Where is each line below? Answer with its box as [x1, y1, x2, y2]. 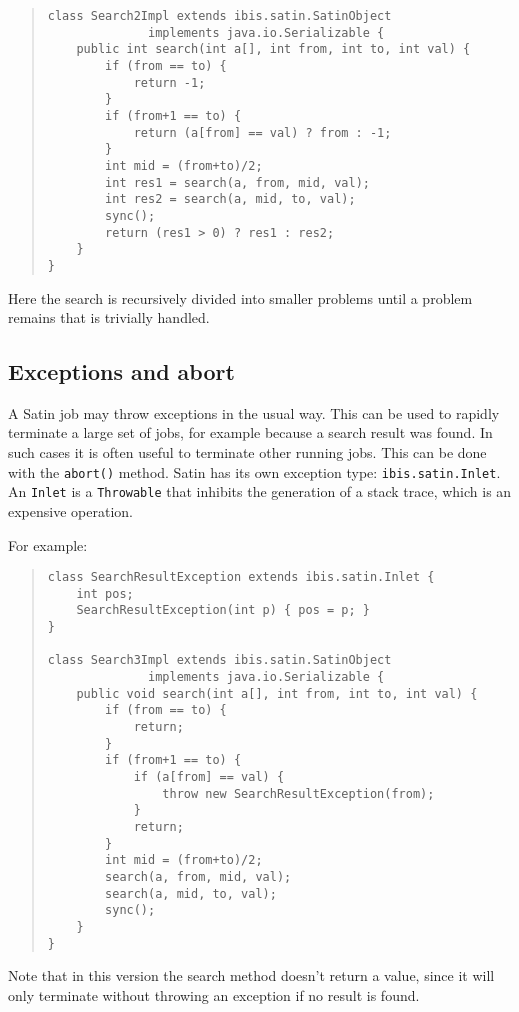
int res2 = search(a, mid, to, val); [105, 192, 356, 207]
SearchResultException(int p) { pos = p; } [76, 603, 370, 618]
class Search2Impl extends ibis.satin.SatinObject [47, 9, 392, 23]
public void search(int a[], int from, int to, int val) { [76, 686, 478, 701]
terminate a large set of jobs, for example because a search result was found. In [8, 422, 493, 443]
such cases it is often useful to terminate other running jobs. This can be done [8, 442, 487, 463]
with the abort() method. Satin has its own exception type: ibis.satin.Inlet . [8, 461, 501, 482]
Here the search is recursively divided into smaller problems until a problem [8, 287, 473, 308]
